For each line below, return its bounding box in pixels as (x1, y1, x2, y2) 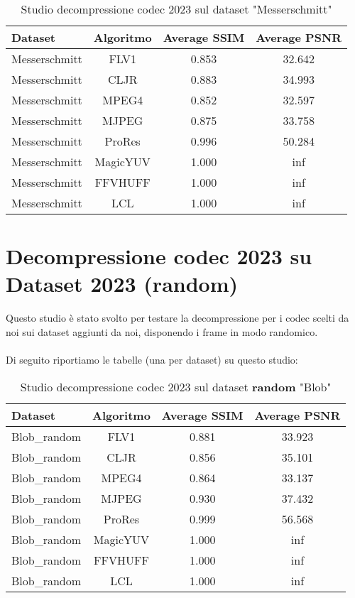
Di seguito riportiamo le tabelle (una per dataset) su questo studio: (6, 352, 298, 367)
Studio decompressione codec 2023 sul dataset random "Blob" (20, 378, 332, 395)
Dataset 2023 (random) (6, 269, 239, 298)
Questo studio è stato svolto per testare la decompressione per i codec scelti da (6, 310, 349, 325)
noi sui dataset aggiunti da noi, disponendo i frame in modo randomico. (6, 324, 318, 339)
